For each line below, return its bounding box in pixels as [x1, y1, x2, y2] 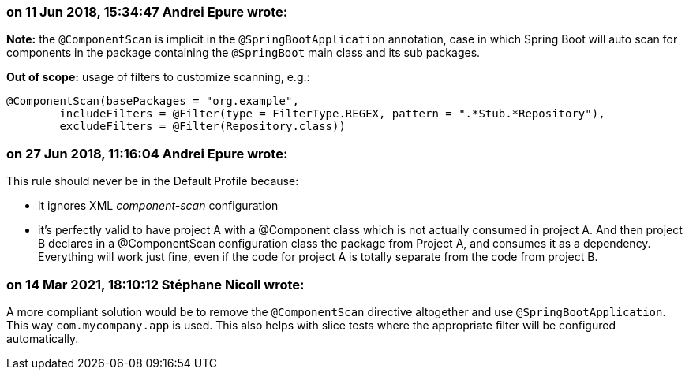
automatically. [6, 331, 79, 345]
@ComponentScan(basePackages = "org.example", [6, 95, 299, 108]
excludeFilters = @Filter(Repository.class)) [59, 120, 346, 133]
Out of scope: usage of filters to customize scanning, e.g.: [6, 70, 310, 84]
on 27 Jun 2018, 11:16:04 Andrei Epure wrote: [6, 145, 288, 162]
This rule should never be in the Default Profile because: [6, 174, 299, 188]
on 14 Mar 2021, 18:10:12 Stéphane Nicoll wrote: [6, 276, 305, 292]
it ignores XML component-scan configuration [38, 199, 279, 213]
